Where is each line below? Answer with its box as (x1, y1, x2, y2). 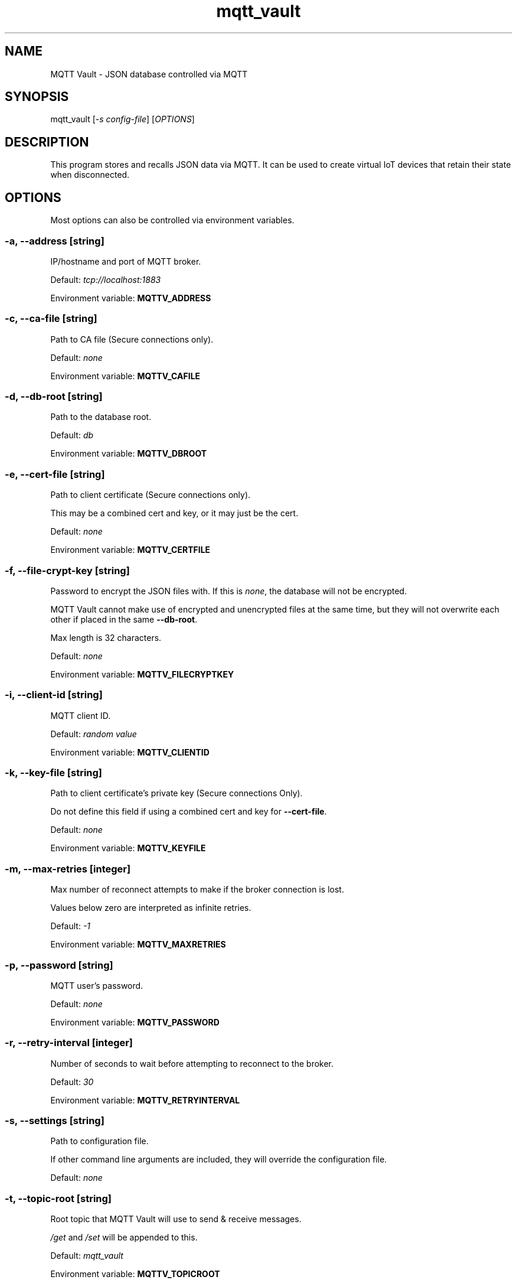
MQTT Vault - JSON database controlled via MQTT (50, 69, 248, 79)
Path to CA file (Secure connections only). (50, 334, 214, 344)
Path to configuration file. (50, 1136, 149, 1147)
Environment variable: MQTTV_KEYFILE (50, 843, 206, 854)
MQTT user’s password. (50, 980, 143, 991)
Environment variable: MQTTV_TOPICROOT (50, 1269, 220, 1279)
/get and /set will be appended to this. (50, 1232, 198, 1243)
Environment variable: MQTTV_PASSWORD (50, 1017, 220, 1027)
